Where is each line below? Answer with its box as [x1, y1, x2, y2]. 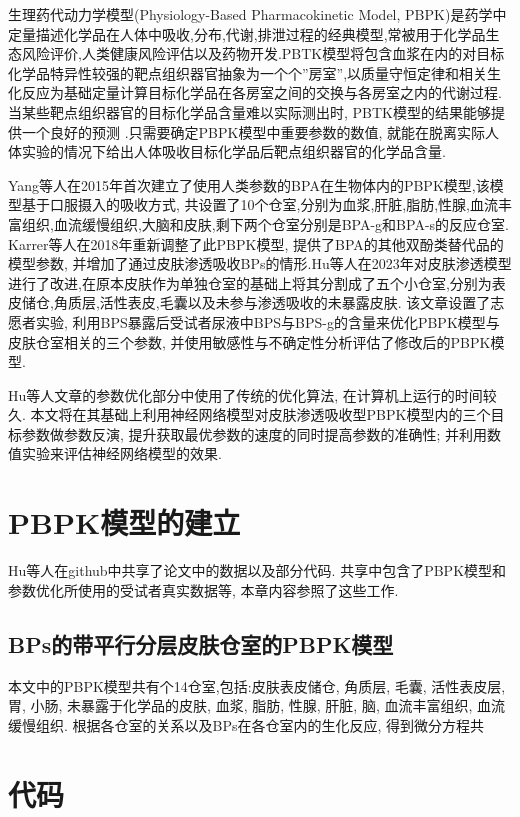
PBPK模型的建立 [8, 502, 241, 543]
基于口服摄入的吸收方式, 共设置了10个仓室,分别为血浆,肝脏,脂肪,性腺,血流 [21, 194, 499, 215]
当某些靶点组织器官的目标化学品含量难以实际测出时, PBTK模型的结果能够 [8, 101, 491, 122]
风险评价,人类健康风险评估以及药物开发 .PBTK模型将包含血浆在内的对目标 [21, 43, 505, 64]
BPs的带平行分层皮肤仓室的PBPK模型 [8, 628, 394, 659]
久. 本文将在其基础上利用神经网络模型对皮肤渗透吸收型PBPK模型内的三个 [8, 404, 491, 425]
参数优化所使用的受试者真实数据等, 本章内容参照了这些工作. [8, 579, 399, 600]
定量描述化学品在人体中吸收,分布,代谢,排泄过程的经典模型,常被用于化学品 [8, 23, 486, 44]
